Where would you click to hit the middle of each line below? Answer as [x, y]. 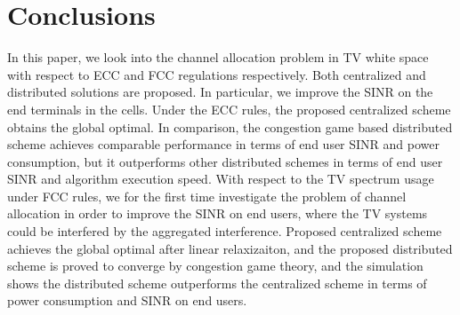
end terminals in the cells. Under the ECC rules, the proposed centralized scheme [229, 109]
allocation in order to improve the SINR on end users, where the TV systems [218, 213]
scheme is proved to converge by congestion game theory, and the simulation [215, 266]
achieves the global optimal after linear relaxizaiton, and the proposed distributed [230, 248]
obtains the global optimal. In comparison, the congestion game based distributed [230, 126]
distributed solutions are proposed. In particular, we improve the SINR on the [220, 92]
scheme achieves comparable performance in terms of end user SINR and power [224, 144]
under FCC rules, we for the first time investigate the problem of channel [207, 196]
